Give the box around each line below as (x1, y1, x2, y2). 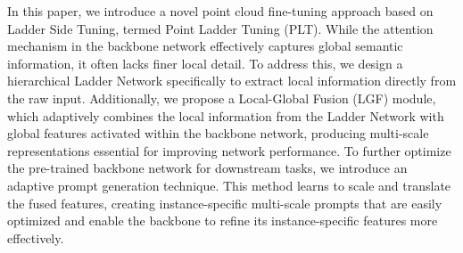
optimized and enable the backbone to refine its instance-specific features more (7, 211, 438, 230)
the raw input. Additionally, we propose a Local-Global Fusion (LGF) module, (7, 88, 436, 107)
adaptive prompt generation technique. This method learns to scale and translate (7, 175, 451, 194)
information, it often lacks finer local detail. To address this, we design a (7, 53, 403, 72)
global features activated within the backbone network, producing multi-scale (7, 124, 429, 143)
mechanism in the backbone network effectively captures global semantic (7, 37, 403, 55)
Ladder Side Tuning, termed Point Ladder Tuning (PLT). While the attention (7, 19, 434, 37)
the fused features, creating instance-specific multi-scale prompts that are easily (7, 193, 442, 212)
